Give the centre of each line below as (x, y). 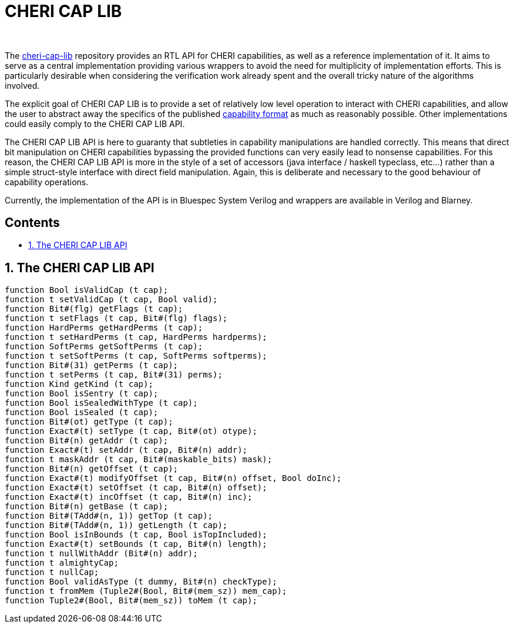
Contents (32, 222)
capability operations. (47, 182)
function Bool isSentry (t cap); (82, 394)
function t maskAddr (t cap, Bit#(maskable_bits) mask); (139, 460)
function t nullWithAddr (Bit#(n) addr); (101, 554)
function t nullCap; (52, 572)
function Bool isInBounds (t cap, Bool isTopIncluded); (136, 535)
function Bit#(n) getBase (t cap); (87, 507)
